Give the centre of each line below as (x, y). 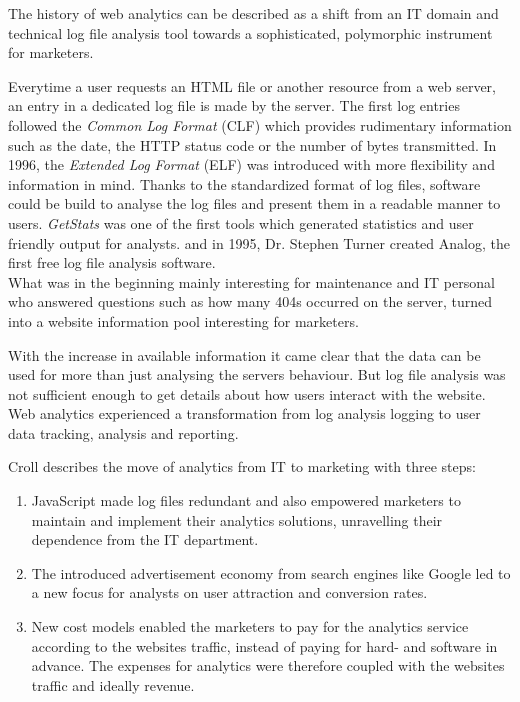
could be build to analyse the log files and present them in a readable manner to (254, 203)
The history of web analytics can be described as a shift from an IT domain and (253, 13)
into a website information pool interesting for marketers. (183, 320)
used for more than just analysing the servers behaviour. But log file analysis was (257, 374)
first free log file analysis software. (112, 262)
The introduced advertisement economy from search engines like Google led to (271, 572)
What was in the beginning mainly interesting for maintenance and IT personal (251, 281)
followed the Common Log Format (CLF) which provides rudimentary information (260, 124)
